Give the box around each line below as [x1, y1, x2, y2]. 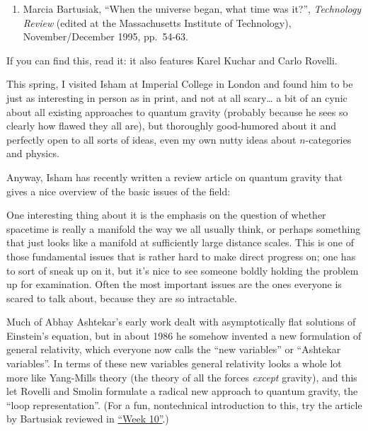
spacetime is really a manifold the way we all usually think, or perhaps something [6, 221, 361, 236]
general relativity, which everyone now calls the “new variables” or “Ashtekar [6, 342, 341, 357]
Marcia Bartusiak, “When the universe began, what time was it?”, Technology [23, 1, 362, 16]
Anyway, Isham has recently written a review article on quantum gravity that [6, 169, 343, 184]
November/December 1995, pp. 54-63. [23, 29, 188, 44]
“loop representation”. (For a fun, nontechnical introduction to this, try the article [6, 397, 362, 412]
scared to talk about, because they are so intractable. [6, 290, 237, 305]
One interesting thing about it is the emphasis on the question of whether [6, 207, 326, 222]
